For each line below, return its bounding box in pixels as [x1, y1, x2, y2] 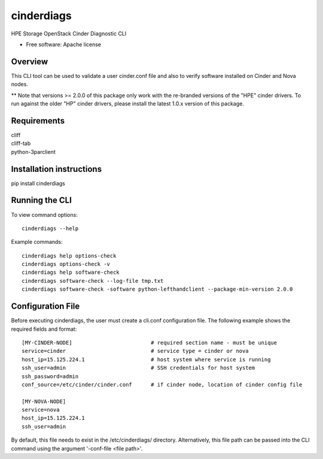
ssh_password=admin [22, 373, 79, 380]
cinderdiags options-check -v [22, 261, 111, 268]
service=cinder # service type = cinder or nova [22, 348, 249, 355]
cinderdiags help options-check [22, 252, 117, 259]
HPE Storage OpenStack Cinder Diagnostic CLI [11, 30, 127, 37]
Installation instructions [11, 164, 102, 174]
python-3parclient [11, 148, 56, 155]
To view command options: [11, 211, 78, 218]
